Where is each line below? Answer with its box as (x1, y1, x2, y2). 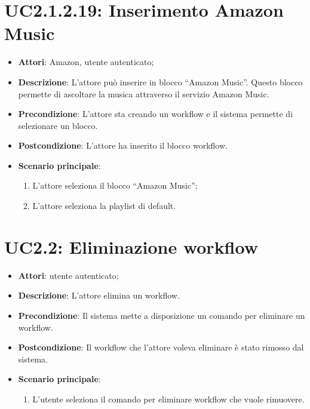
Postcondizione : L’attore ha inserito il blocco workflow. (18, 139, 228, 152)
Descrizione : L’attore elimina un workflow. (18, 289, 180, 302)
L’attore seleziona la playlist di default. (32, 199, 176, 212)
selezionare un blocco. (18, 119, 98, 131)
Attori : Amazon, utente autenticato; (18, 56, 154, 68)
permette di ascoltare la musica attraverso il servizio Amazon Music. (18, 87, 269, 100)
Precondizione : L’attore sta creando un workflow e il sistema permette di (18, 107, 293, 120)
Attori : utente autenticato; (18, 269, 119, 281)
